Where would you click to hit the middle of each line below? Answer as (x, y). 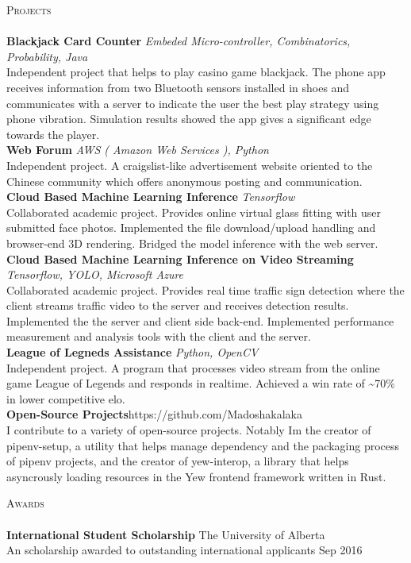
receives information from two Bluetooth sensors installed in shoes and (178, 87)
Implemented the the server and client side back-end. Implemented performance (200, 320)
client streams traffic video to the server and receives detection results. (178, 305)
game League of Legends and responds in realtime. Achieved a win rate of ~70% (201, 383)
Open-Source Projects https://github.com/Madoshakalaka (155, 414)
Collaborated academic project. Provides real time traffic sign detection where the (205, 289)
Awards (25, 503)
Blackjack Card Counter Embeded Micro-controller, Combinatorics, (179, 41)
